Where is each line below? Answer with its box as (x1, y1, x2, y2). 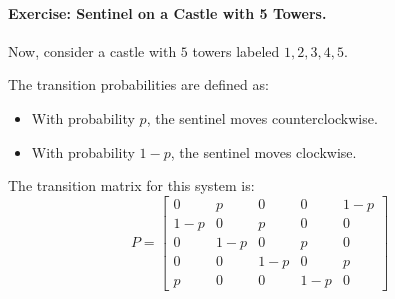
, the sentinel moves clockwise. (170, 141, 357, 162)
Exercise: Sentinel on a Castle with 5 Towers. (8, 2, 327, 23)
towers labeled (192, 40, 280, 61)
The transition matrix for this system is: (8, 175, 255, 196)
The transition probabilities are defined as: (8, 74, 269, 95)
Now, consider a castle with (8, 40, 177, 61)
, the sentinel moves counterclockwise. (146, 107, 378, 128)
